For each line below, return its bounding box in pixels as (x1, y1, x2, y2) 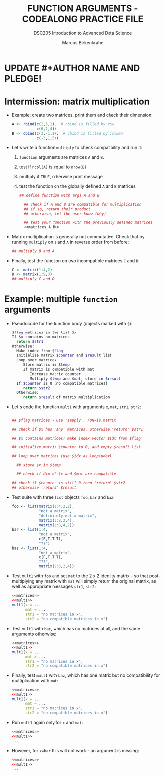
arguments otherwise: (11, 631, 57, 637)
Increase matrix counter (30, 371, 81, 376)
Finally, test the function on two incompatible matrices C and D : (11, 257, 140, 264)
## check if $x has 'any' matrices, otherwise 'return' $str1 (11, 427, 143, 432)
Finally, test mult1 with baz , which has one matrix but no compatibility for (11, 672, 160, 678)
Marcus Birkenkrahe (62, 39, 104, 45)
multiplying (11, 578, 35, 584)
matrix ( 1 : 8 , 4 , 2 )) (38, 522, 75, 528)
